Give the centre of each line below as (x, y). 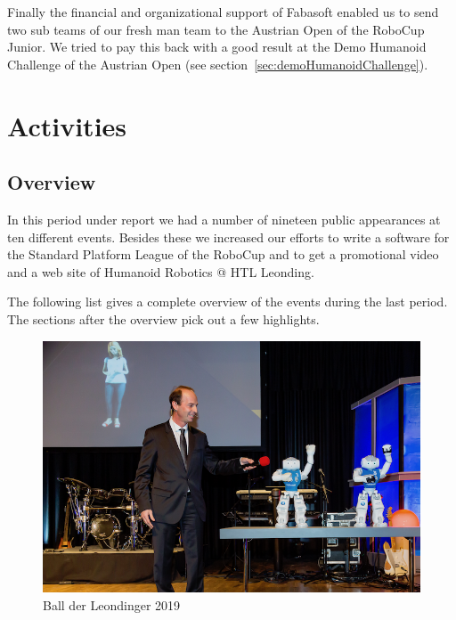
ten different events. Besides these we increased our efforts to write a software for (228, 237)
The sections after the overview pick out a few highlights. (163, 318)
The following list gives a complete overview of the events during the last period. (228, 302)
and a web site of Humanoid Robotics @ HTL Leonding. (161, 271)
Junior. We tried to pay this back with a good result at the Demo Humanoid (217, 47)
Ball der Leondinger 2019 (112, 604)
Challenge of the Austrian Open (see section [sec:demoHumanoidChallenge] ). (218, 64)
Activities (67, 125)
